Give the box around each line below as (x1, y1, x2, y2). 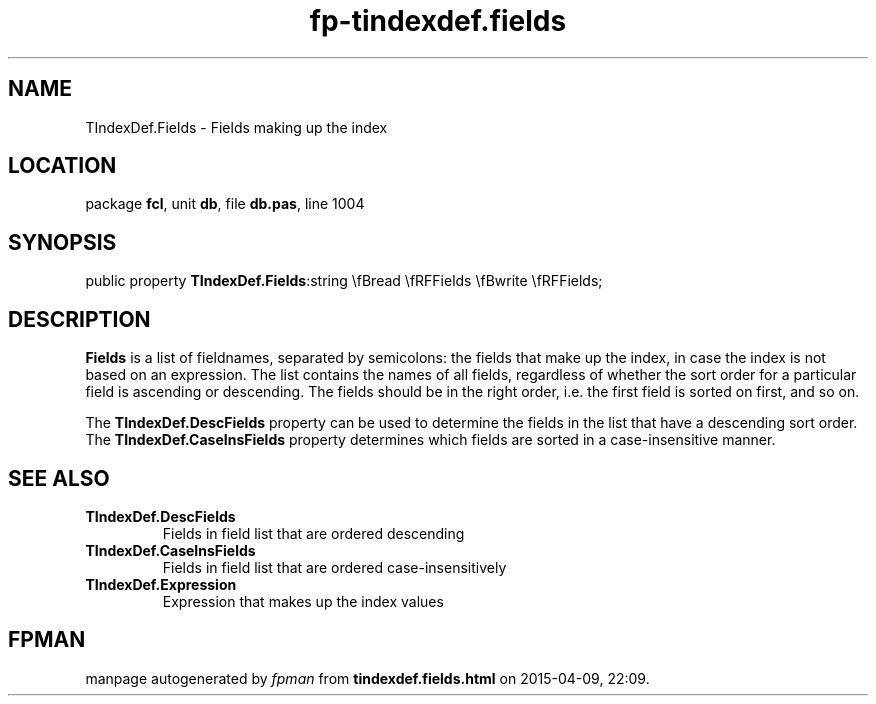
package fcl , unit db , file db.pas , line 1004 (85, 195, 365, 213)
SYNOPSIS (8, 229, 117, 255)
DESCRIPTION (8, 306, 151, 332)
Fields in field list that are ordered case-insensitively (162, 558, 507, 576)
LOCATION (8, 153, 117, 179)
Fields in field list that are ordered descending (162, 524, 465, 542)
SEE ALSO (8, 465, 110, 491)
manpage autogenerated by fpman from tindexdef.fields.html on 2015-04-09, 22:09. (85, 669, 650, 687)
